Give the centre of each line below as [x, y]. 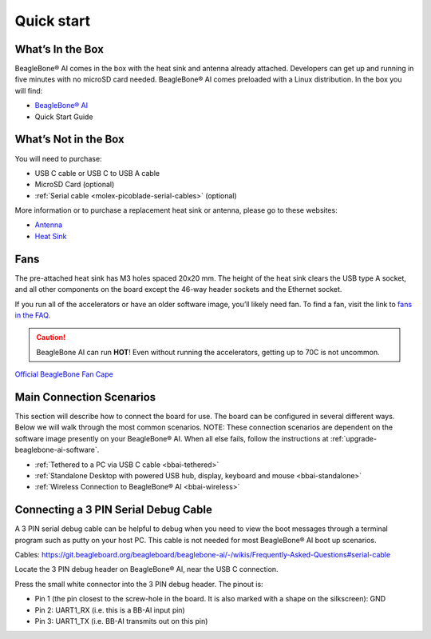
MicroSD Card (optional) [75, 185]
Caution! [51, 337]
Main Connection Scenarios [85, 397]
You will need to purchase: [59, 158]
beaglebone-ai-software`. [57, 450]
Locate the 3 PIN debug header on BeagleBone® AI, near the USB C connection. [146, 569]
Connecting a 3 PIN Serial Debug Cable [114, 510]
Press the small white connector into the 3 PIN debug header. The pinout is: [139, 584]
